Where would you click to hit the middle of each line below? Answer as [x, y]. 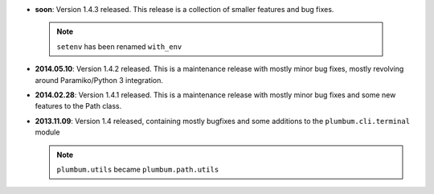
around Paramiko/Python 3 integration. [99, 80]
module [47, 132]
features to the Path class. [78, 106]
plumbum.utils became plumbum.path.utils [138, 169]
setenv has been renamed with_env [119, 46]
